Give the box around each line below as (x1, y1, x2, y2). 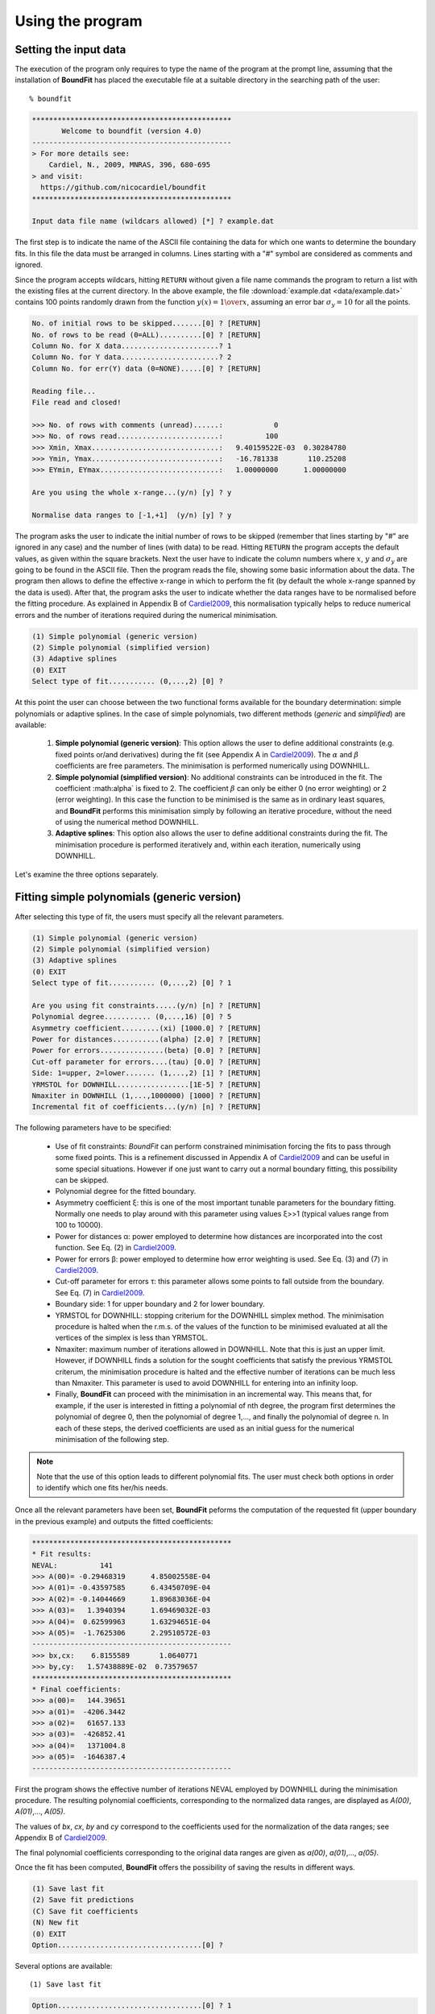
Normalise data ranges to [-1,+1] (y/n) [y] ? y (31, 510, 232, 520)
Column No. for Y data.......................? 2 (31, 353, 232, 362)
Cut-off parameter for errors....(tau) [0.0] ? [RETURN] (31, 1057, 262, 1067)
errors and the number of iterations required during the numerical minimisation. (14, 610, 278, 620)
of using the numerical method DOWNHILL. (55, 818, 199, 827)
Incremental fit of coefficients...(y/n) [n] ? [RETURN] (31, 1102, 262, 1112)
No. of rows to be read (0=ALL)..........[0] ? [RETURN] (31, 330, 262, 339)
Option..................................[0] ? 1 (31, 2001, 232, 2010)
